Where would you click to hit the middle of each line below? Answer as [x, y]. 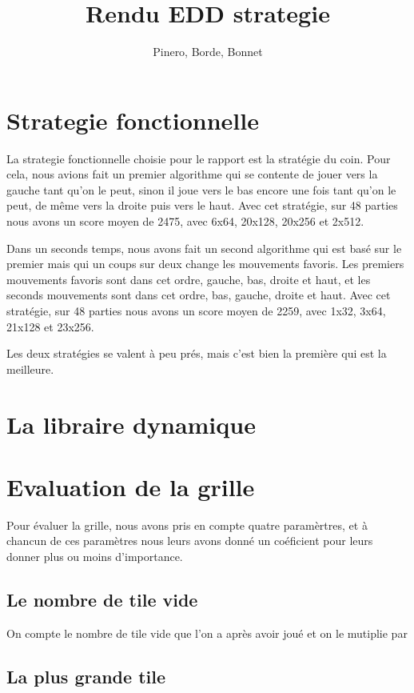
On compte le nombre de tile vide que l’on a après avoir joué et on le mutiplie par [207, 633]
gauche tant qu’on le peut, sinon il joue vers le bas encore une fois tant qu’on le [201, 189]
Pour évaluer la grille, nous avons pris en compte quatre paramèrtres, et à [187, 525]
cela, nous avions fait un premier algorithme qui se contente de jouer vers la [192, 174]
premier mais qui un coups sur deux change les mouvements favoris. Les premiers [205, 264]
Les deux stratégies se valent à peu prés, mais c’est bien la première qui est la [197, 353]
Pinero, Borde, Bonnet [208, 52]
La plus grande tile [86, 676]
